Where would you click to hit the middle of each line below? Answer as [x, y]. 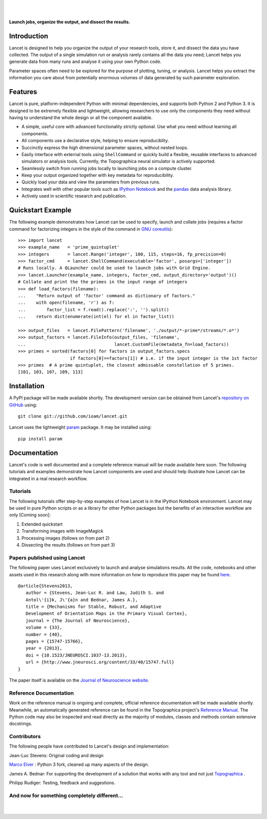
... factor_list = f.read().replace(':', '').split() [93, 309]
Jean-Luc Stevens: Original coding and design [56, 755]
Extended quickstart [42, 524]
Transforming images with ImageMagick [63, 531]
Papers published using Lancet [47, 557]
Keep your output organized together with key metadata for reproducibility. [98, 175]
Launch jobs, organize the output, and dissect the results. [70, 22]
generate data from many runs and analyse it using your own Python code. [85, 61]
